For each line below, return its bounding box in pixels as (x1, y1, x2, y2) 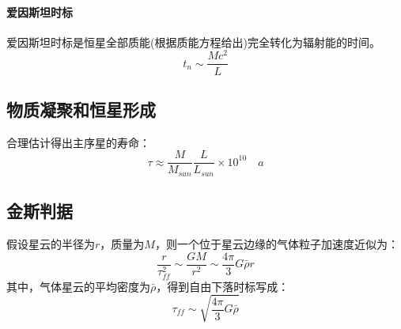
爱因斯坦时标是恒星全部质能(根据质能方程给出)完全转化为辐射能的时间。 (6, 33, 380, 50)
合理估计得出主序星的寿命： (6, 134, 150, 150)
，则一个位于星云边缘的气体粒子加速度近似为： (154, 236, 399, 252)
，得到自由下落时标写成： (156, 278, 289, 294)
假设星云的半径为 (6, 236, 95, 252)
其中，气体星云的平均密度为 (6, 278, 150, 294)
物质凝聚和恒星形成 (6, 96, 156, 121)
